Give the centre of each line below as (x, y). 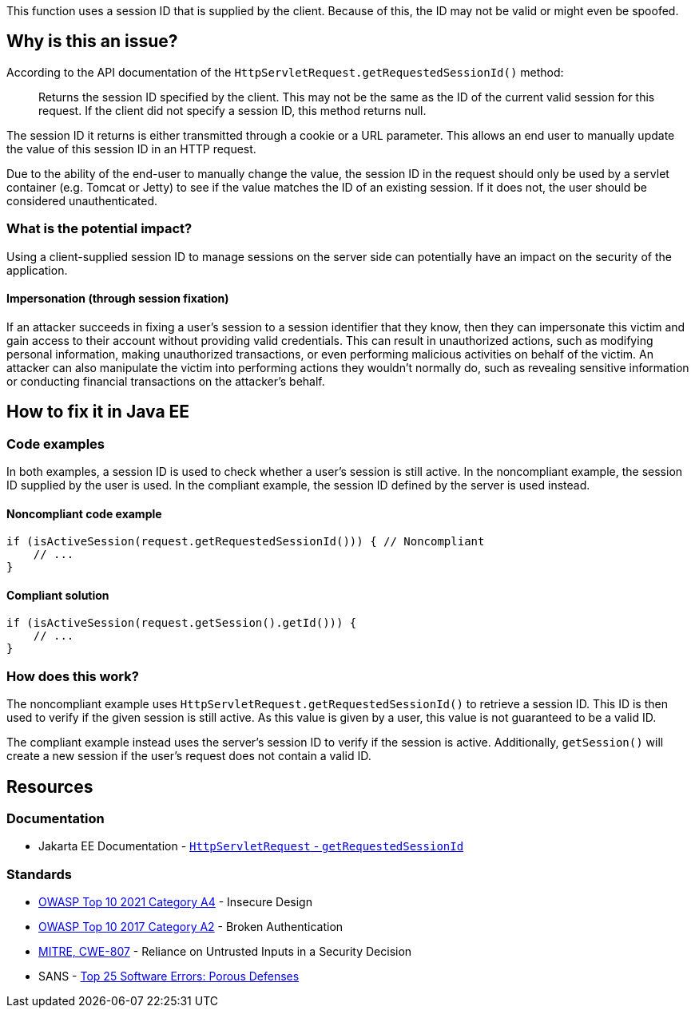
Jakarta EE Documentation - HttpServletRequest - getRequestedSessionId (251, 846)
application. (37, 270)
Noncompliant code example (84, 513)
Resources (50, 786)
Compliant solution (58, 595)
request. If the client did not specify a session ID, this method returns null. (232, 110)
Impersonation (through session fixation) (118, 299)
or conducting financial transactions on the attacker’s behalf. (166, 381)
